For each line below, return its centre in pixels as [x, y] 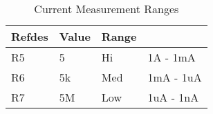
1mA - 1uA [175, 77]
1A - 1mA [172, 57]
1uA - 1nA [173, 97]
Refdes [30, 36]
